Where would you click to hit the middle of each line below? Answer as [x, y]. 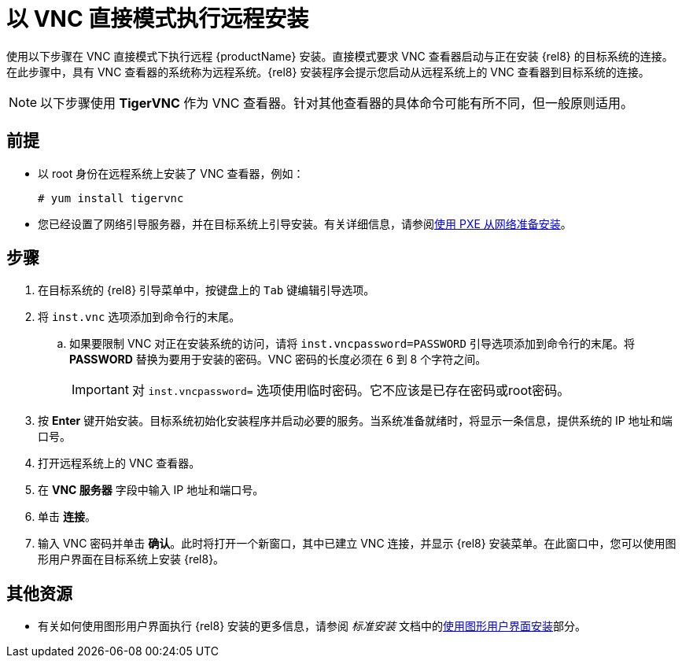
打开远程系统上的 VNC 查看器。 [119, 463]
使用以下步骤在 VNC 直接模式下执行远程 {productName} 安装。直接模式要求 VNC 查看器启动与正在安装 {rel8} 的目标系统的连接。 [340, 56]
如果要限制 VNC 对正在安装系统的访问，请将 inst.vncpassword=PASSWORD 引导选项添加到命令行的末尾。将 [352, 344]
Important [100, 390]
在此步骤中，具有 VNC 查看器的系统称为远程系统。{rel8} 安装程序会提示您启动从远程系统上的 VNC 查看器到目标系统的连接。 [328, 72]
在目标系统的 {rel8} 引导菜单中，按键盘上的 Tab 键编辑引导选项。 [206, 290]
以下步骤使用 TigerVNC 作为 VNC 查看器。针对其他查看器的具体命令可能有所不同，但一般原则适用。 [337, 103]
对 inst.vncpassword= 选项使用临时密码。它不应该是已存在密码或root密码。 [351, 391]
